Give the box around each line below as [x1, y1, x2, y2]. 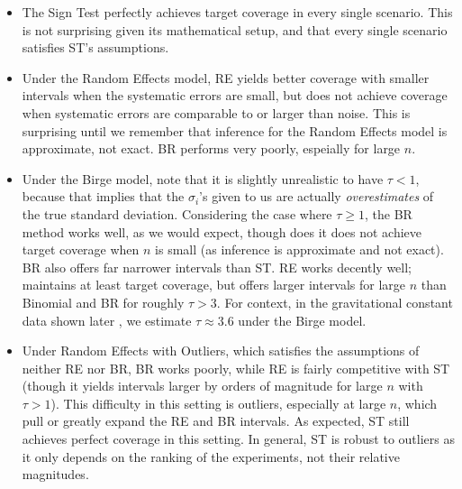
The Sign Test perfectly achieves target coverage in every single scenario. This [22, 3, 453, 21]
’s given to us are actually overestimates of [199, 187, 434, 206]
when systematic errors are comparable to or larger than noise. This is [22, 103, 411, 122]
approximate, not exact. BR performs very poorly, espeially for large [22, 139, 401, 158]
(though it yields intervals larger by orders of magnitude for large [22, 376, 383, 395]
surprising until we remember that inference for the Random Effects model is [22, 121, 448, 140]
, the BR [365, 204, 412, 223]
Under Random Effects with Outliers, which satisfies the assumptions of [22, 341, 420, 360]
